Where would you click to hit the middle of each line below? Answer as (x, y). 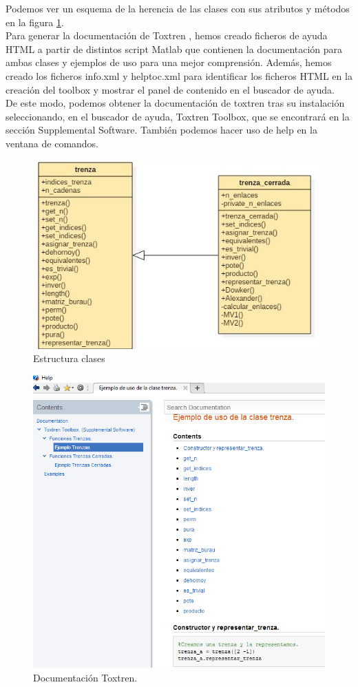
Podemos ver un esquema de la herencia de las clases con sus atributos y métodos (178, 8)
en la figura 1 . (35, 22)
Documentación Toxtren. (85, 677)
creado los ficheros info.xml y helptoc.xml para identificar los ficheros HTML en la (179, 75)
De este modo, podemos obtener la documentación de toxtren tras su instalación (175, 103)
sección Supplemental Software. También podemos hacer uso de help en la (161, 130)
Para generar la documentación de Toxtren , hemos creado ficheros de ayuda (167, 35)
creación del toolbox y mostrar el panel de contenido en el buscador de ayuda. (170, 89)
